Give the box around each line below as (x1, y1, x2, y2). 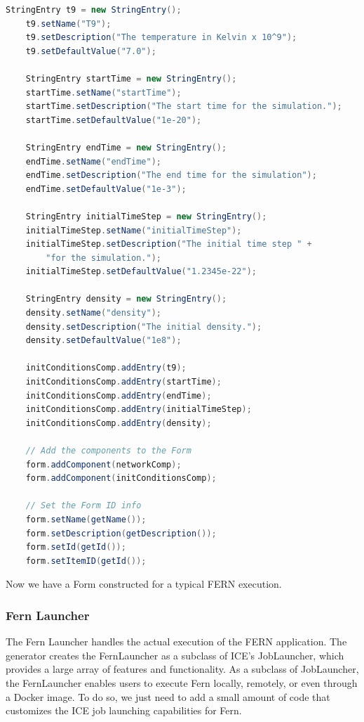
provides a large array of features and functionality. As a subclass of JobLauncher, (6, 662, 359, 676)
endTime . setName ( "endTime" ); (25, 156, 161, 167)
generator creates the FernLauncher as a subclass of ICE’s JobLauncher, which (6, 647, 344, 662)
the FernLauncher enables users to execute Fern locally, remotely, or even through (6, 675, 358, 690)
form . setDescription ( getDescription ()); (25, 528, 217, 539)
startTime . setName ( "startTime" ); (25, 87, 182, 98)
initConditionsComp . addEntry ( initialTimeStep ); (25, 404, 252, 415)
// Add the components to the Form (25, 446, 191, 456)
